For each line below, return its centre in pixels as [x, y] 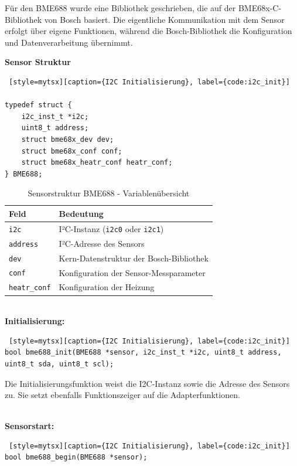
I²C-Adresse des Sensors [102, 243]
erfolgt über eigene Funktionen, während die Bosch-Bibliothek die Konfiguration [148, 31]
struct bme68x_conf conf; [72, 151]
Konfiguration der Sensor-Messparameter [132, 272]
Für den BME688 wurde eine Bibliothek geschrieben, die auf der [120, 8]
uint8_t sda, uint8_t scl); [59, 364]
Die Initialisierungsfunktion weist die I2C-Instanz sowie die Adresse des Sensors [147, 383]
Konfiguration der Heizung [107, 287]
